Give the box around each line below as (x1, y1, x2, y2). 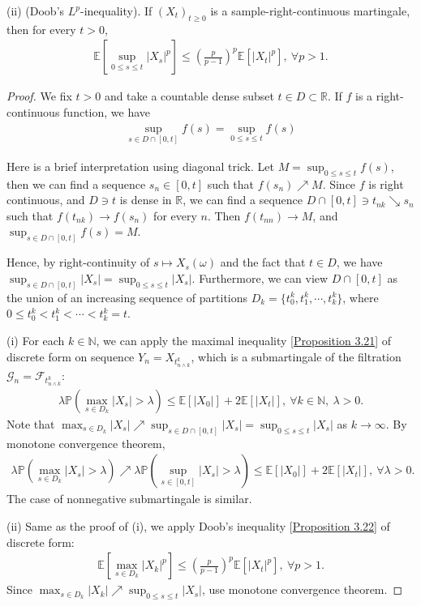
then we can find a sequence (6, 175, 146, 192)
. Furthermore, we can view (191, 269, 329, 286)
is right (368, 175, 404, 192)
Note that (6, 415, 55, 432)
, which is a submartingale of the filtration (191, 348, 402, 365)
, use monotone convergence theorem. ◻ (202, 581, 403, 598)
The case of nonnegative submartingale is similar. (6, 490, 252, 507)
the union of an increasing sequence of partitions (6, 288, 248, 305)
